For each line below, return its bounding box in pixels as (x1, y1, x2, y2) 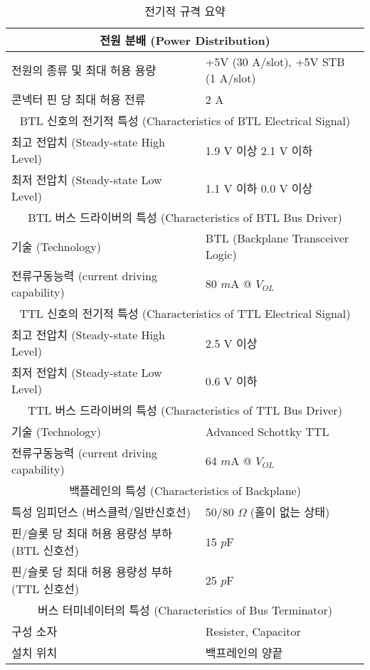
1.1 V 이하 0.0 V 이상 (205, 179, 313, 196)
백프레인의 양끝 (205, 644, 283, 661)
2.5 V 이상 (205, 334, 258, 351)
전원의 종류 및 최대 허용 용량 (11, 62, 157, 78)
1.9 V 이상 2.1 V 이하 (205, 142, 313, 159)
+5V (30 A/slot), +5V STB (205, 53, 345, 70)
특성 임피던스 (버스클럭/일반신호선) (11, 504, 191, 520)
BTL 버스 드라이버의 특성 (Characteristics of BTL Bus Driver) (28, 209, 342, 225)
